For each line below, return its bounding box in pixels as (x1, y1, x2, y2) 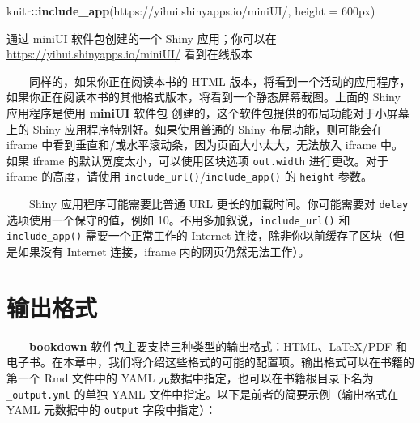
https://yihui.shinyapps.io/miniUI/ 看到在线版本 (6, 45, 252, 62)
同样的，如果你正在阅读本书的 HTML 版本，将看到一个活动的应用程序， (29, 72, 411, 89)
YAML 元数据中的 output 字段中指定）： (6, 401, 217, 418)
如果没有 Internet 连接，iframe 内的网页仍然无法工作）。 (17, 243, 310, 260)
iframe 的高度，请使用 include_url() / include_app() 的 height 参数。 (6, 168, 372, 185)
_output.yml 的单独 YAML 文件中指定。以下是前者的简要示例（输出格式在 (6, 385, 399, 402)
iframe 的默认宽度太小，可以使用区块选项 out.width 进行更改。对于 (32, 152, 388, 169)
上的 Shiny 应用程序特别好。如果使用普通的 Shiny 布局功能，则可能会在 (6, 120, 384, 137)
